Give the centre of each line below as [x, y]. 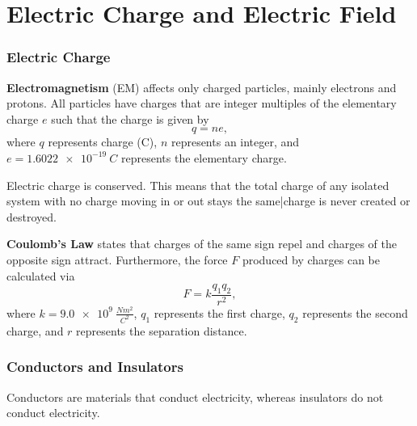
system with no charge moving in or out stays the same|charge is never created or [208, 201]
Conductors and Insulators [95, 367]
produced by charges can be [311, 259]
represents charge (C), [103, 142]
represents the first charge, [219, 312]
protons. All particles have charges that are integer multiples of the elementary [202, 103]
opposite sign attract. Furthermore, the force [117, 259]
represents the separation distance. [162, 330]
